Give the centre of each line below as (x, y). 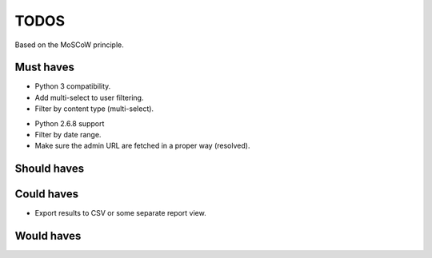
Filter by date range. (68, 135)
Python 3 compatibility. (73, 86)
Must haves (45, 67)
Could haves (47, 194)
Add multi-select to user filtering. (89, 97)
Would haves (48, 236)
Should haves (50, 169)
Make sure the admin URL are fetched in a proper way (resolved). (142, 146)
